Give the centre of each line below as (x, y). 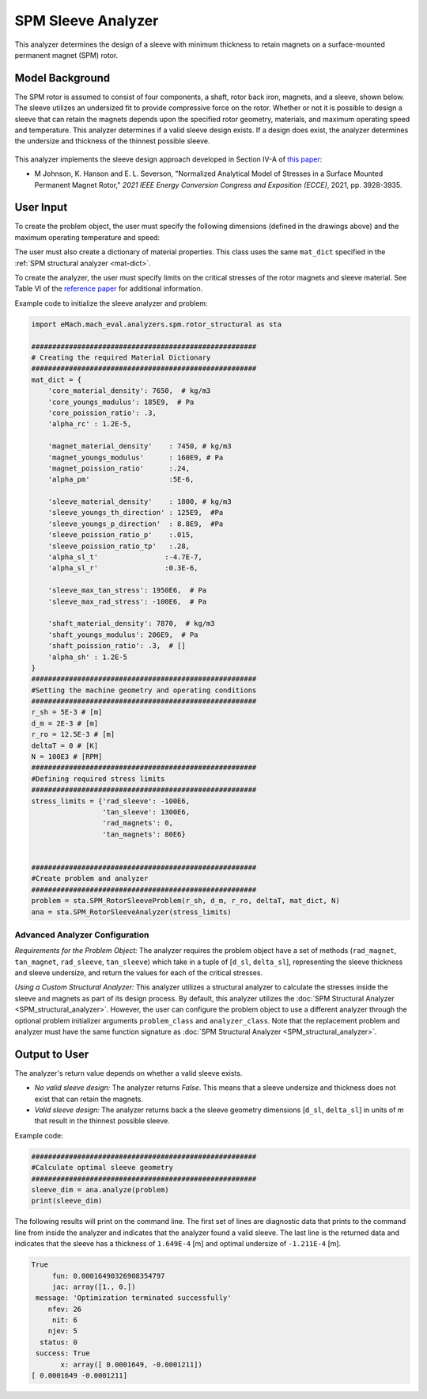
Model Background (62, 78)
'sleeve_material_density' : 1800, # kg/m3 (140, 502)
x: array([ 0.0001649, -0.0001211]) (132, 1364)
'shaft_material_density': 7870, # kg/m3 (131, 623)
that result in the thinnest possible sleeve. (102, 1121)
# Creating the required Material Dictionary (121, 357)
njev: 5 (63, 1331)
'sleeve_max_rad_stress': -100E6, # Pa (127, 601)
